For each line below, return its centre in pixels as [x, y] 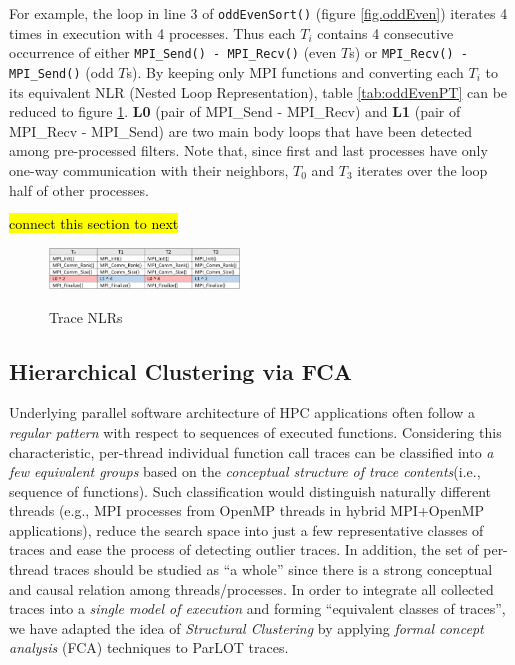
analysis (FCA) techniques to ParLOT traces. [149, 647]
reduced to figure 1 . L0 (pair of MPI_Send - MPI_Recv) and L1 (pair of [235, 111]
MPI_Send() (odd [61, 71]
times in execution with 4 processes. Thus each [152, 32]
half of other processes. [79, 189]
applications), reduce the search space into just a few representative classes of [246, 529]
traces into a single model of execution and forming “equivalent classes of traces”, [257, 608]
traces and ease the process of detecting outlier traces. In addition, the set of [244, 549]
